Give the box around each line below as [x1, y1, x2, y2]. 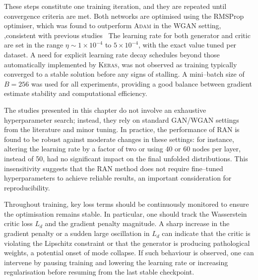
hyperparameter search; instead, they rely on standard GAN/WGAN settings [4, 114, 239, 125]
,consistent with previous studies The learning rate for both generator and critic [4, 30, 251, 40]
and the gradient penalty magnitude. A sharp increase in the [45, 218, 230, 229]
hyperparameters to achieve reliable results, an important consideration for [4, 173, 232, 183]
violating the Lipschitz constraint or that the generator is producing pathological [4, 237, 250, 248]
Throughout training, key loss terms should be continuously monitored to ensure [4, 199, 249, 209]
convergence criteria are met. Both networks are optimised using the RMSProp [4, 10, 244, 21]
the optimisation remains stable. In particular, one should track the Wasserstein [4, 208, 247, 219]
